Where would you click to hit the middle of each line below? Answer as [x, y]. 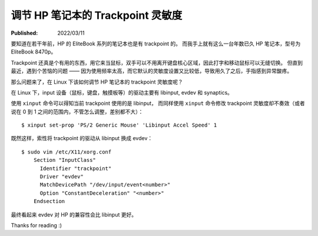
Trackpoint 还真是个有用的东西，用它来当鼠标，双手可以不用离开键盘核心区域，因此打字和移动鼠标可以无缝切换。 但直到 [157, 62]
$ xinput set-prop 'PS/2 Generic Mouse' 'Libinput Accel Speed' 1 [119, 125]
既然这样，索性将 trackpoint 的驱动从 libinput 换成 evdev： [82, 138]
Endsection [49, 201]
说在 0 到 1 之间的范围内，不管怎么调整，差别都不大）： [77, 111]
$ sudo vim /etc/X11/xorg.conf [67, 152]
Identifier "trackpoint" [76, 168]
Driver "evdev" [62, 177]
